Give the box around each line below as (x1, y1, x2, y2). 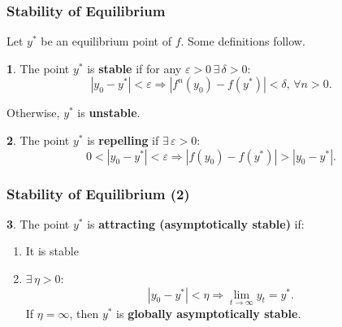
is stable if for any (87, 59, 182, 76)
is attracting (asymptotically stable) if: (87, 215, 305, 232)
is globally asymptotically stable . (116, 304, 301, 321)
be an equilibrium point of (41, 33, 171, 50)
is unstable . (77, 104, 141, 121)
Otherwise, (6, 104, 60, 121)
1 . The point (6, 59, 70, 76)
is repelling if (87, 132, 159, 148)
